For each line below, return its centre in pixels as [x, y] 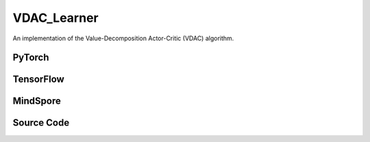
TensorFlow [38, 80]
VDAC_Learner [56, 18]
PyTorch [31, 58]
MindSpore [37, 101]
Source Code [41, 123]
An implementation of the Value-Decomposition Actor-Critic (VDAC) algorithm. [123, 38]
